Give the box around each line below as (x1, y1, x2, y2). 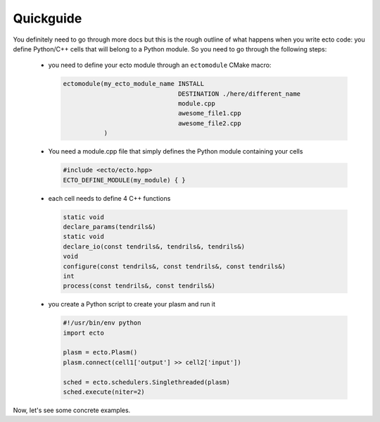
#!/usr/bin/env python (63, 319, 141, 327)
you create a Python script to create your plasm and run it (48, 300, 216, 309)
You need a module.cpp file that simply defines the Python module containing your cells (48, 147, 303, 156)
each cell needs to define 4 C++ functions (48, 194, 171, 202)
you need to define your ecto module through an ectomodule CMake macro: (48, 61, 272, 70)
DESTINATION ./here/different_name (177, 89, 301, 98)
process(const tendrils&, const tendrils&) (63, 282, 216, 290)
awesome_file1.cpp (177, 109, 242, 118)
